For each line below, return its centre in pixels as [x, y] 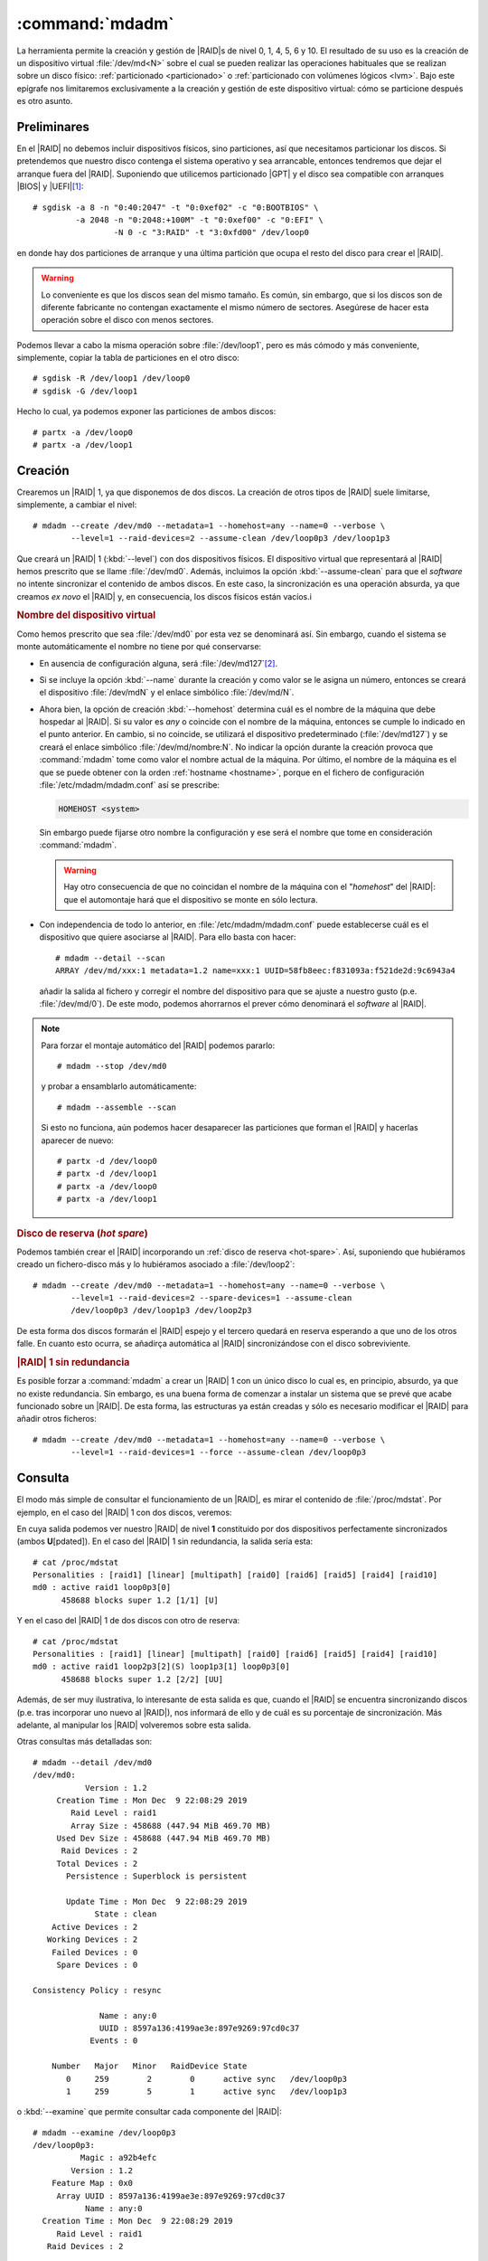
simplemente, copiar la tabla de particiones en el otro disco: [128, 358]
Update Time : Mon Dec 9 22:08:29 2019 [157, 1902]
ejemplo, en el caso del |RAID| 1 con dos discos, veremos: [124, 1512]
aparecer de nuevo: [78, 1140]
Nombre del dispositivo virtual [86, 615]
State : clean [126, 1914]
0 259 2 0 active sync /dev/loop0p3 [207, 2079]
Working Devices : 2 [92, 1939]
